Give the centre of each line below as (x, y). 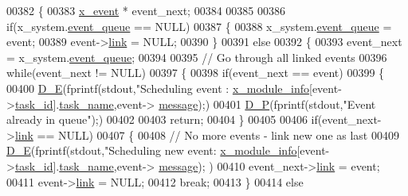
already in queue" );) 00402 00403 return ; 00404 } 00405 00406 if (162, 119)
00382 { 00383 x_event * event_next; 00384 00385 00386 (146, 10)
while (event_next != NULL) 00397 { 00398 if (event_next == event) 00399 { (196, 73)
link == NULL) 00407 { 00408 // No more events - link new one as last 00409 (207, 135)
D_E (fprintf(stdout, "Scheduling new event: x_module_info (152, 150)
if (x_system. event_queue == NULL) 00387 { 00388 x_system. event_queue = (199, 26)
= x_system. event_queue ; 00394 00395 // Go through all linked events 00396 (197, 57)
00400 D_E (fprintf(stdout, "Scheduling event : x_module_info (158, 88)
